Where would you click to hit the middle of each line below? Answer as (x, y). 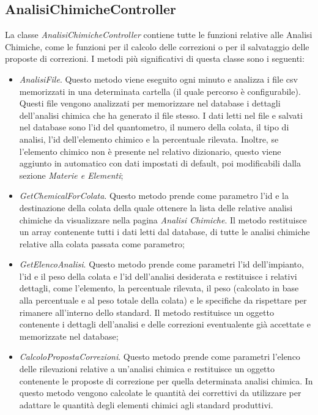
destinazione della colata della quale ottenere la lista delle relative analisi (156, 207)
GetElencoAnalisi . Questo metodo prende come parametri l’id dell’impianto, (161, 264)
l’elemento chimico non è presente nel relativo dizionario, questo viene (150, 151)
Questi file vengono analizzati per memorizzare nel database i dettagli (150, 103)
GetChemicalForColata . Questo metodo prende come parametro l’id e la (154, 196)
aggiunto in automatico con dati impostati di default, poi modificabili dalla (160, 163)
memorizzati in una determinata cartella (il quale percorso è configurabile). (160, 91)
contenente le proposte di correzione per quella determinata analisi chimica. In (166, 380)
